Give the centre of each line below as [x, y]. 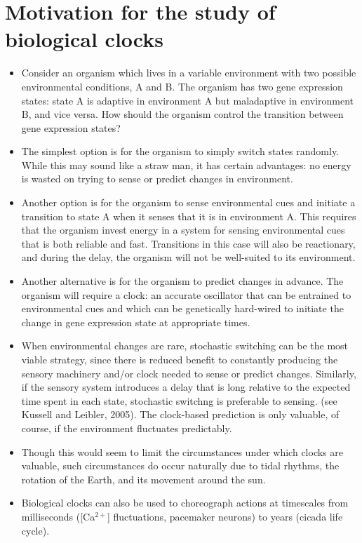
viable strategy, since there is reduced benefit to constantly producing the [180, 359]
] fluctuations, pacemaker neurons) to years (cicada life [225, 516]
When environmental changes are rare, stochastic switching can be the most [185, 346]
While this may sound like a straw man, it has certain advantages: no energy [186, 165]
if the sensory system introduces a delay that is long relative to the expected [186, 387]
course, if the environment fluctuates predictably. [127, 428]
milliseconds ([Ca [58, 516]
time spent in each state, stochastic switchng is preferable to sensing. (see [179, 400]
